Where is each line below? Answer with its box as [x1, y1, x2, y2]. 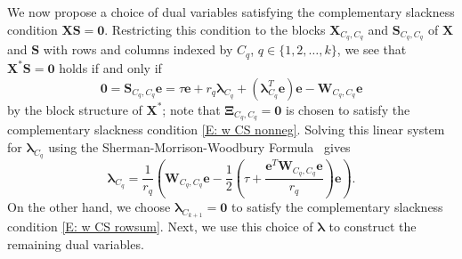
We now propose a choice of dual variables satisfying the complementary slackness [7, 3, 455, 20]
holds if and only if [59, 58, 162, 77]
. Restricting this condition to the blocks [104, 20, 326, 38]
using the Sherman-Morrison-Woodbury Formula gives [48, 137, 351, 156]
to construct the [328, 217, 417, 236]
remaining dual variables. [7, 234, 144, 253]
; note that [162, 100, 221, 118]
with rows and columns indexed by [43, 40, 233, 59]
